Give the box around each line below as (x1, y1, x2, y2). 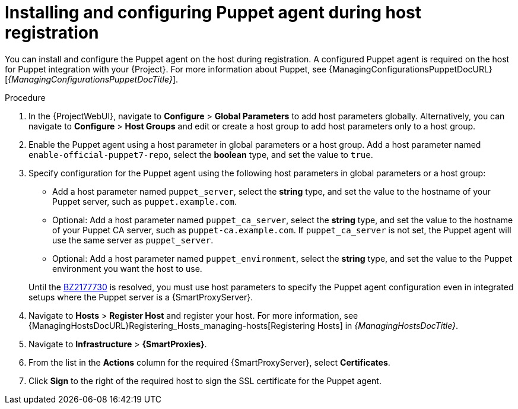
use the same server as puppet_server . (52, 234, 214, 245)
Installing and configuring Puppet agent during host (5, 2, 422, 23)
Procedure (5, 92, 46, 103)
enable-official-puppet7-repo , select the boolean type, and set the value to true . (28, 149, 373, 160)
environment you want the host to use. (52, 263, 202, 274)
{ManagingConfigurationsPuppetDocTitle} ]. (8, 74, 179, 84)
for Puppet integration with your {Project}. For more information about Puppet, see (5, 64, 327, 74)
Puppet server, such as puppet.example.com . (52, 196, 237, 207)
